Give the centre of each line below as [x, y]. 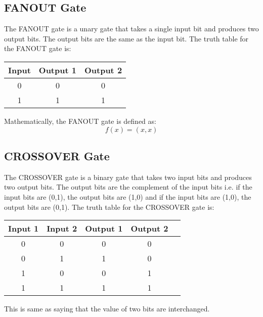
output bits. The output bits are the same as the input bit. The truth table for [126, 38]
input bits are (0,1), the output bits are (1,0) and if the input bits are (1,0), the [128, 196]
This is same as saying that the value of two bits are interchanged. [107, 309]
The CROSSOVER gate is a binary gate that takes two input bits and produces [128, 177]
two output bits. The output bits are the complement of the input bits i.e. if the [128, 187]
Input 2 [62, 229]
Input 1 [24, 229]
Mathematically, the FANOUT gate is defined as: [80, 121]
